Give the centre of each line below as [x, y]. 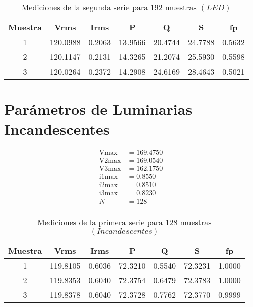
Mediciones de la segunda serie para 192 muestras [109, 7]
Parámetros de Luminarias [98, 109]
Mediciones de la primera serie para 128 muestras [124, 222]
